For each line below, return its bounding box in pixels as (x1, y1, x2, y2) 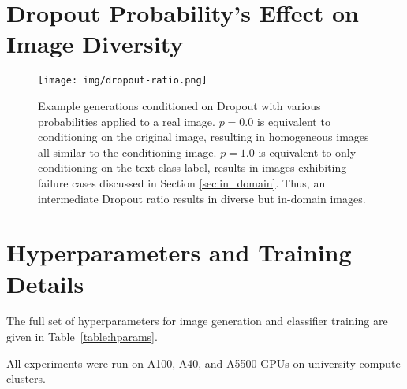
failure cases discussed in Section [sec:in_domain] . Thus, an (38, 174, 326, 191)
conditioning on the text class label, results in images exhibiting (38, 159, 347, 176)
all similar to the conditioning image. (38, 143, 217, 160)
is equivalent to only (258, 143, 357, 160)
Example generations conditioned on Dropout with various (38, 97, 321, 113)
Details (6, 267, 84, 299)
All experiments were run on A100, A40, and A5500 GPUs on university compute (6, 354, 401, 371)
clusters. (6, 370, 46, 387)
